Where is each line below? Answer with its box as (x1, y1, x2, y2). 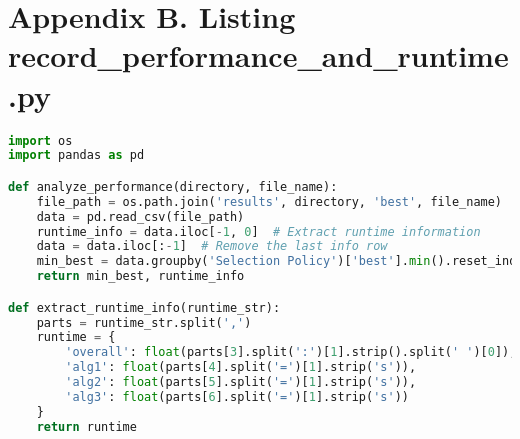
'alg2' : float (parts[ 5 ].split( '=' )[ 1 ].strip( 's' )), (65, 375, 417, 390)
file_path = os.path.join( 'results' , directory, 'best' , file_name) (36, 194, 503, 209)
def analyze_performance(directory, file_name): (8, 179, 338, 194)
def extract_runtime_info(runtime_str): (8, 300, 281, 315)
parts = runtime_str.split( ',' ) (36, 315, 252, 330)
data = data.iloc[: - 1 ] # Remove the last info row (36, 239, 388, 254)
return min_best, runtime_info (36, 269, 245, 284)
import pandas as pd (8, 148, 145, 163)
